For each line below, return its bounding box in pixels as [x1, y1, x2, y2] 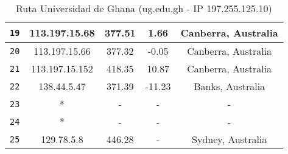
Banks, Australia [194, 79, 265, 93]
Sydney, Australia [192, 132, 267, 146]
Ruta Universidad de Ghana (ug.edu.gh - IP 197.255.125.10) [16, 1, 272, 15]
